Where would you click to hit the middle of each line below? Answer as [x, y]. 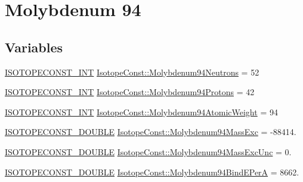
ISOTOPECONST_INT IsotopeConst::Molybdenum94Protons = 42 [130, 92]
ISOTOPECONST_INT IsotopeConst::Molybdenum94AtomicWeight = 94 [141, 112]
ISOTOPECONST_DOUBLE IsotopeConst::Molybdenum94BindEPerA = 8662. [152, 172]
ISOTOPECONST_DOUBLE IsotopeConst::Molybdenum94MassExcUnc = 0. [148, 151]
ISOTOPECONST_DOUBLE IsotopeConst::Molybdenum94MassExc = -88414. [151, 132]
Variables [34, 47]
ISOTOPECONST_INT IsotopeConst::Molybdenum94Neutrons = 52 [132, 72]
